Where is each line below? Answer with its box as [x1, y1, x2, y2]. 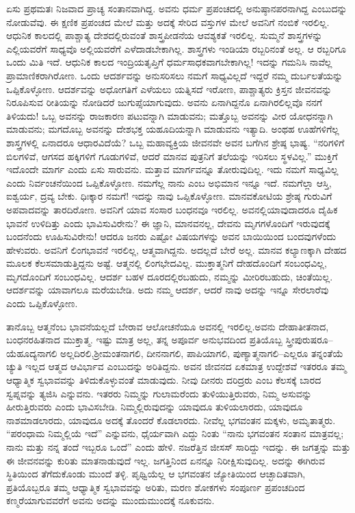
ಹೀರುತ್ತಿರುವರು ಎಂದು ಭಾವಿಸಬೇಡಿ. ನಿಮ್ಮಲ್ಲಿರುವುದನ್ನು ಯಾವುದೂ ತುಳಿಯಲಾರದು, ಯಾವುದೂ [6, 399, 303, 414]
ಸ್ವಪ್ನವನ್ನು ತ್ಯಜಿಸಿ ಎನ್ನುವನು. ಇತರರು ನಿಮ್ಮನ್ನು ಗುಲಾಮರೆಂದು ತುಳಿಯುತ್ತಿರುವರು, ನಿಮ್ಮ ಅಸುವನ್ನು [6, 386, 312, 400]
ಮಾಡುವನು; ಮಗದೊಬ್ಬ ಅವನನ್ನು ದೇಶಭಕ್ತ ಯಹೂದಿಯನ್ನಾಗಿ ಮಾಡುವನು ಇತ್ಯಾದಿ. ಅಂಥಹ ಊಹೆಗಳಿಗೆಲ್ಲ [6, 122, 339, 136]
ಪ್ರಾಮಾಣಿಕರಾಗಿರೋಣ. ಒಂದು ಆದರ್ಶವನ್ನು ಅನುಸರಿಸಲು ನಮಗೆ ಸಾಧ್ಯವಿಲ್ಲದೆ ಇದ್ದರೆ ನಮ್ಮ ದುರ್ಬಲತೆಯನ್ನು [6, 68, 343, 82]
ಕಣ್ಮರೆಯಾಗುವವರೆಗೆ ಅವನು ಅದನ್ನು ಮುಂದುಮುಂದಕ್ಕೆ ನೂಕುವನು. [6, 493, 215, 508]
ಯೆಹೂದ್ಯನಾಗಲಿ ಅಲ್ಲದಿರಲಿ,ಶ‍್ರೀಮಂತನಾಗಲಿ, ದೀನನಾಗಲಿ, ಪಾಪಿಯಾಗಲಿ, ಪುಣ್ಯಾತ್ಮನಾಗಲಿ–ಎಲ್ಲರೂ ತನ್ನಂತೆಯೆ [6, 345, 343, 360]
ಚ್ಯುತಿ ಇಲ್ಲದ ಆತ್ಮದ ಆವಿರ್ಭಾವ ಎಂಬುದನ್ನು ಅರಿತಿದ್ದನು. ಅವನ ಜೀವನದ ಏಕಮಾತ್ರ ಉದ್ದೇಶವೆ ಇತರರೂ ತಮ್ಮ [6, 359, 347, 373]
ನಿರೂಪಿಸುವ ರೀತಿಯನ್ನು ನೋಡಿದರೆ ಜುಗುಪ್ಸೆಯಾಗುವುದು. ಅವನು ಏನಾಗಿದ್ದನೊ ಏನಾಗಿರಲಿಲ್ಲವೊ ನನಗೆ [6, 95, 322, 109]
